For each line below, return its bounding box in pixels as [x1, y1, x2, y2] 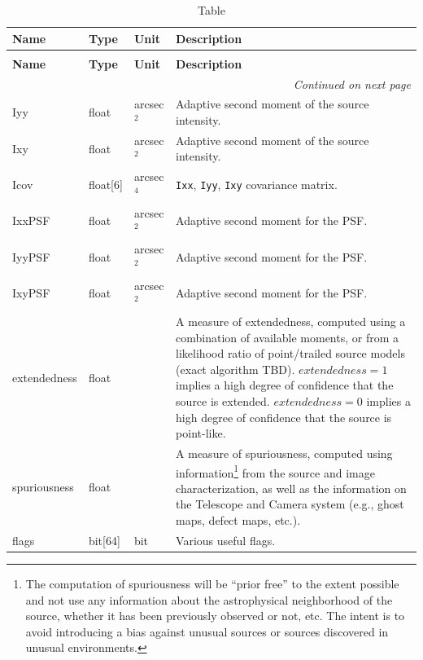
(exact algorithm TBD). [176, 360, 295, 377]
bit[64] [88, 531, 120, 548]
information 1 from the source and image [176, 461, 375, 481]
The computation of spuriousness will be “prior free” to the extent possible [25, 574, 399, 592]
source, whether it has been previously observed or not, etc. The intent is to [25, 607, 405, 624]
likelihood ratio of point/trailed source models [176, 345, 405, 362]
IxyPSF [12, 284, 50, 301]
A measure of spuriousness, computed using [176, 445, 393, 461]
